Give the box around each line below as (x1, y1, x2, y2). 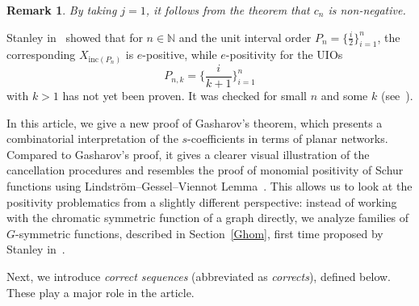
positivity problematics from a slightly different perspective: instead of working (6, 193, 397, 210)
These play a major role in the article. (6, 283, 195, 300)
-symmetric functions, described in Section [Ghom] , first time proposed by (15, 224, 383, 241)
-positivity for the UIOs (225, 46, 343, 63)
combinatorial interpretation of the (6, 130, 178, 147)
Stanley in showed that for (6, 28, 143, 45)
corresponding (6, 46, 76, 63)
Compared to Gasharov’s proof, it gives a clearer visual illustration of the (6, 145, 370, 162)
